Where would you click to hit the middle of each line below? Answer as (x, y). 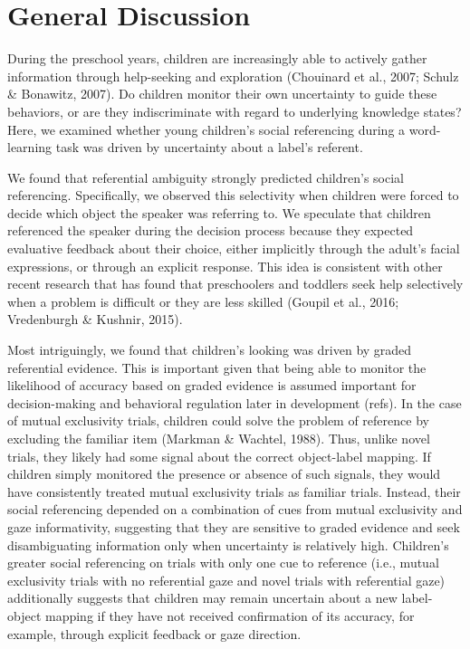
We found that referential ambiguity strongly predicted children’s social (206, 177)
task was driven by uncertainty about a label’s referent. (209, 147)
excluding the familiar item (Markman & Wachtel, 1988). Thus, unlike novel (219, 438)
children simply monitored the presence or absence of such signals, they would (224, 474)
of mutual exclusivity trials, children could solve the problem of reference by (218, 420)
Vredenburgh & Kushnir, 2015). (95, 319)
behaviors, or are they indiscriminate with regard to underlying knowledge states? (235, 111)
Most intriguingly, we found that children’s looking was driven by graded (210, 350)
